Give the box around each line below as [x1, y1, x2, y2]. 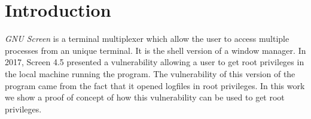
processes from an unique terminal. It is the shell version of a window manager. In [5, 44, 306, 56]
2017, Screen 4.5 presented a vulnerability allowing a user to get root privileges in [5, 56, 304, 68]
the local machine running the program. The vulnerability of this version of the [5, 67, 295, 80]
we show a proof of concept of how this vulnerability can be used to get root [5, 91, 285, 103]
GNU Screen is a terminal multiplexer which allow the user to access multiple [5, 32, 289, 45]
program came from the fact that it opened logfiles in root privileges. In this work [5, 79, 305, 91]
